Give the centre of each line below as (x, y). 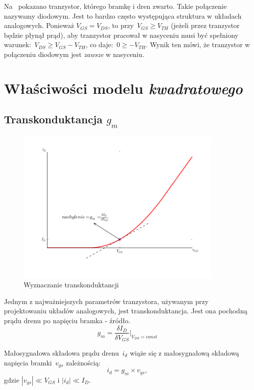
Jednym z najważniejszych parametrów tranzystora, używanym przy (106, 301)
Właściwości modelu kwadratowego (123, 88)
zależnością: (83, 362)
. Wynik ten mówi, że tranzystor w (198, 44)
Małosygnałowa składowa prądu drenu (62, 353)
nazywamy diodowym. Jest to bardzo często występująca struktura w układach (123, 15)
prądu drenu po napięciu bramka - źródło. (67, 320)
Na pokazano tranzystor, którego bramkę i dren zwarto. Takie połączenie (115, 6)
